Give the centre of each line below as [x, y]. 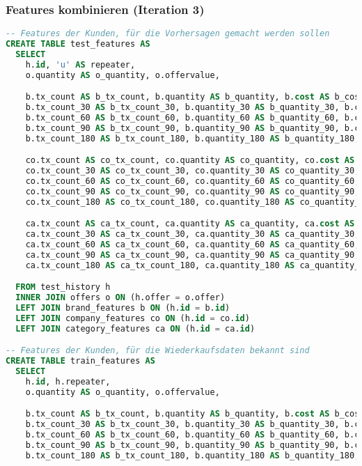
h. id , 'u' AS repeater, [80, 64]
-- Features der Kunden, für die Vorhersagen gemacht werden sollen [168, 34]
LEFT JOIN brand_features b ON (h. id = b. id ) [123, 308]
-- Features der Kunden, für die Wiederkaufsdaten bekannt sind [158, 351]
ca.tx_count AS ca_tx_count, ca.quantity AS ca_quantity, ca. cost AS [190, 224]
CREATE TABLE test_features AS [78, 44]
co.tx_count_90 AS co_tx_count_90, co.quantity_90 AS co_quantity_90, [192, 191]
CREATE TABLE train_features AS [80, 361]
